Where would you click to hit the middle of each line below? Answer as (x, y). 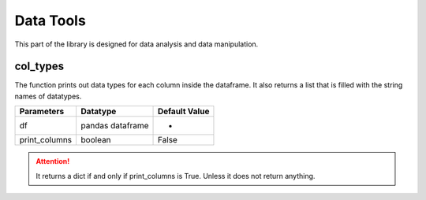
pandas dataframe (115, 126)
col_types (39, 67)
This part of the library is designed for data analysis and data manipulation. (136, 44)
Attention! (53, 161)
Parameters (42, 112)
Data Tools (50, 20)
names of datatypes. (48, 96)
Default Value (183, 112)
